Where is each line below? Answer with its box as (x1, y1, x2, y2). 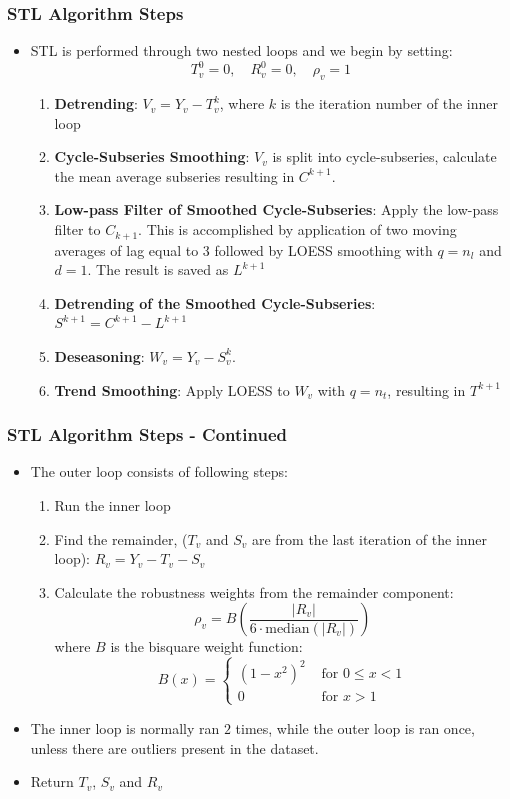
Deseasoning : (54, 345, 145, 366)
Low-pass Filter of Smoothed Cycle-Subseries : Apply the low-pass (54, 199, 499, 220)
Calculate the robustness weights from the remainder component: (54, 581, 454, 602)
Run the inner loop (54, 494, 171, 515)
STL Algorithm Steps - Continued (7, 422, 288, 447)
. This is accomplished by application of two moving (138, 219, 457, 240)
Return (30, 771, 74, 792)
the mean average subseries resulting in (54, 165, 295, 186)
